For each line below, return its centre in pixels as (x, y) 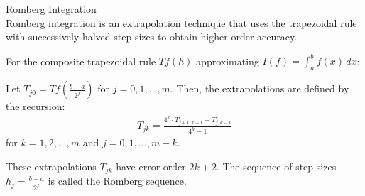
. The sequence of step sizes (276, 166)
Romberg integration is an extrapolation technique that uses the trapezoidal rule (181, 22)
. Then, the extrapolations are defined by (260, 88)
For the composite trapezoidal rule (81, 61)
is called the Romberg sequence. (117, 181)
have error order (151, 166)
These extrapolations (51, 166)
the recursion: (36, 106)
